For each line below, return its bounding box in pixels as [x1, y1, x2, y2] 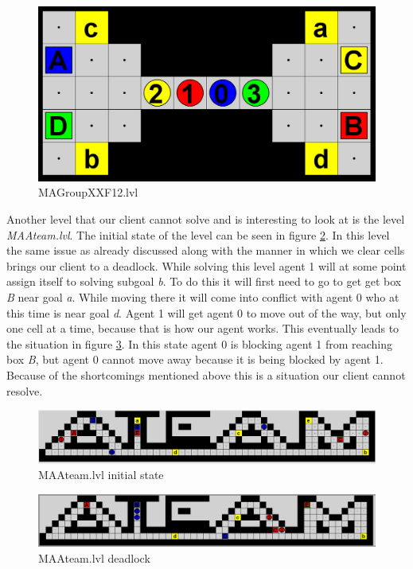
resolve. [6, 382, 43, 399]
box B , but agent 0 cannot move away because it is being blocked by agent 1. [6, 351, 384, 368]
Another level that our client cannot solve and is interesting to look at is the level [6, 211, 405, 228]
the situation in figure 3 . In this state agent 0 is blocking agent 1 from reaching [6, 335, 392, 352]
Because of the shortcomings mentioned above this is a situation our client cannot [6, 366, 406, 383]
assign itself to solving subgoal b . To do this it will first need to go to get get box [6, 273, 402, 290]
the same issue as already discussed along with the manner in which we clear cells [6, 242, 405, 259]
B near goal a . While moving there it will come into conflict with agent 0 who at [6, 289, 399, 306]
